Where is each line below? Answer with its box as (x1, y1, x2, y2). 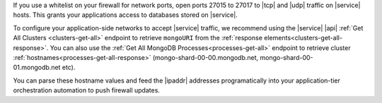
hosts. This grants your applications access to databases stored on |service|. (13, 11, 238, 19)
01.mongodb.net (13, 63, 61, 72)
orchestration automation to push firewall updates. (13, 86, 161, 95)
